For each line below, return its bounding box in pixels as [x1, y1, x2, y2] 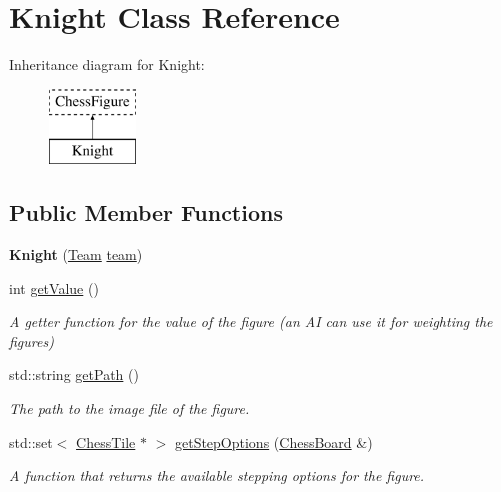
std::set [9, 431, 53, 452]
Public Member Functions [9, 197, 283, 228]
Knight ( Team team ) [9, 244, 143, 265]
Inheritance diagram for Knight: [9, 54, 205, 75]
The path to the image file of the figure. [9, 398, 250, 419]
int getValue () [9, 277, 99, 298]
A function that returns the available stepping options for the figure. [9, 465, 425, 486]
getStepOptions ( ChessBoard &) [174, 431, 373, 452]
